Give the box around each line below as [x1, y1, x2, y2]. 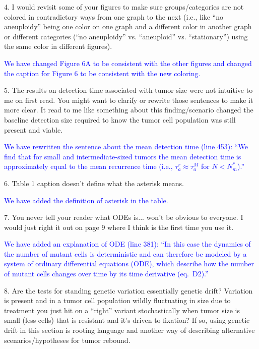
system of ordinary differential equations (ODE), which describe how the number [4, 258, 254, 269]
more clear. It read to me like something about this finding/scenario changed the [4, 104, 253, 115]
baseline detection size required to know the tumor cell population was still [4, 114, 236, 125]
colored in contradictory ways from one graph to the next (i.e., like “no [4, 11, 224, 22]
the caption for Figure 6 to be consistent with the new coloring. [4, 68, 201, 78]
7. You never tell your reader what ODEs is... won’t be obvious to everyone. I [4, 212, 243, 222]
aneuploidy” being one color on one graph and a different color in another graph [4, 21, 252, 32]
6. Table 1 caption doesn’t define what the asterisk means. [4, 178, 184, 188]
